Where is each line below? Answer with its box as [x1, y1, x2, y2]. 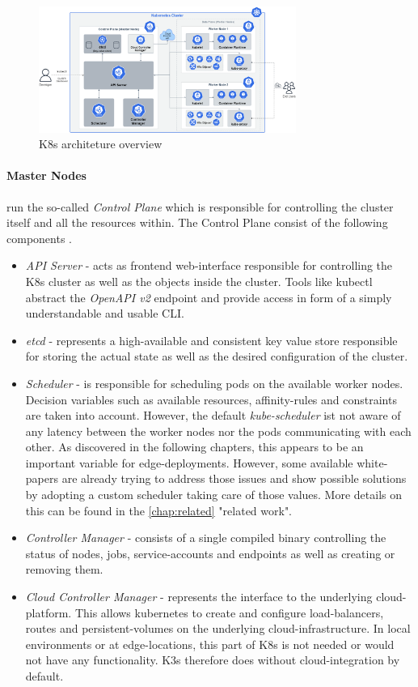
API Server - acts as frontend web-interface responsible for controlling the [25, 257, 393, 274]
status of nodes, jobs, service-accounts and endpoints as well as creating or [25, 544, 395, 561]
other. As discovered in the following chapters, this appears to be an [25, 438, 364, 455]
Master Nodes [6, 167, 87, 184]
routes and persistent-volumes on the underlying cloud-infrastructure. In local [25, 620, 411, 637]
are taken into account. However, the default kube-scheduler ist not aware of [25, 407, 401, 424]
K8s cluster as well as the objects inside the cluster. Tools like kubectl [25, 272, 373, 289]
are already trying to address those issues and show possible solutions [61, 470, 407, 487]
